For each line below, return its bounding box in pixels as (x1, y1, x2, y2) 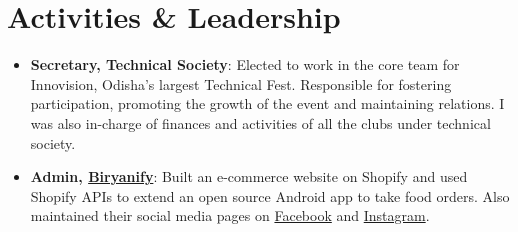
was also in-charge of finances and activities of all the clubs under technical (30, 112, 491, 133)
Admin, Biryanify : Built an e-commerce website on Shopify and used (30, 166, 468, 187)
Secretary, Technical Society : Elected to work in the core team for (30, 54, 460, 75)
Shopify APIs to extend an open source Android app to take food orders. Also (30, 185, 510, 206)
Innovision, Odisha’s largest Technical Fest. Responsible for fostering (30, 73, 452, 94)
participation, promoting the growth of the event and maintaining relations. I (30, 93, 505, 114)
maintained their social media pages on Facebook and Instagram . (30, 205, 430, 226)
